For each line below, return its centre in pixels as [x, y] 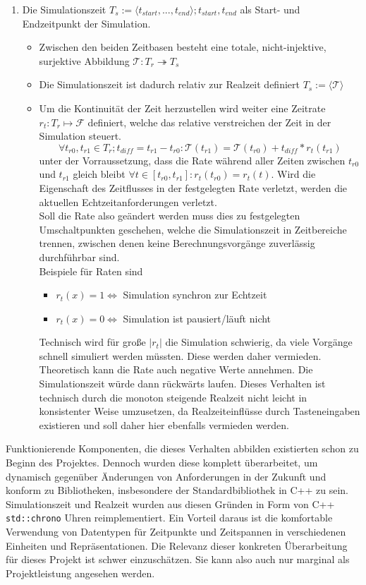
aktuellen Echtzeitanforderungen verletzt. [128, 201]
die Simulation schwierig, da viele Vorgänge [259, 342]
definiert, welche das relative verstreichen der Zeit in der [209, 122]
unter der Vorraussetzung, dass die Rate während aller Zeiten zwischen [192, 160]
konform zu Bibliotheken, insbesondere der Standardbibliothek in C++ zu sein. [177, 490]
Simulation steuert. [80, 136]
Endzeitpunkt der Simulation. [86, 23]
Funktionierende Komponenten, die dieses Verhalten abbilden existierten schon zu [182, 448]
